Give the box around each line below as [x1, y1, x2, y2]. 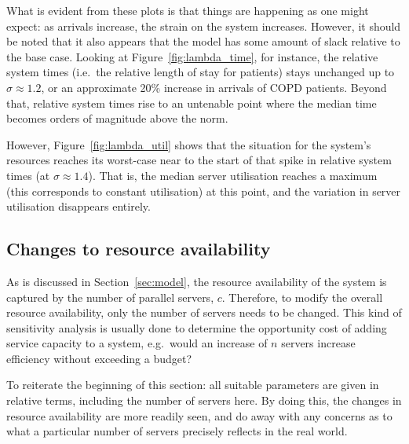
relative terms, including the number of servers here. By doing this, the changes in [6, 392, 402, 409]
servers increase [281, 335, 356, 351]
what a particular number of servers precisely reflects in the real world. [6, 423, 348, 439]
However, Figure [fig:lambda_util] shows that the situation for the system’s [6, 136, 371, 152]
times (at [6, 167, 50, 183]
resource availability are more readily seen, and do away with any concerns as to [6, 407, 393, 424]
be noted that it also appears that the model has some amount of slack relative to [6, 33, 400, 50]
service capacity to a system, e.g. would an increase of [6, 335, 268, 351]
